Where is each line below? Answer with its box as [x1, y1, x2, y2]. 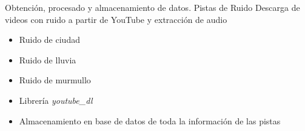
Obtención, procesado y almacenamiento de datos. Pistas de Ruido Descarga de [5, 1, 300, 13]
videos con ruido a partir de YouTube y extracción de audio [5, 13, 227, 25]
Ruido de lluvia [19, 53, 76, 66]
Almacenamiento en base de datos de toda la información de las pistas [19, 114, 281, 127]
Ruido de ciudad [19, 33, 80, 46]
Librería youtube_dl [19, 94, 93, 106]
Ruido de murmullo [19, 74, 91, 86]
